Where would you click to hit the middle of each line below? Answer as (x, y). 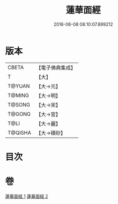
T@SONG (19, 104)
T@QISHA (19, 132)
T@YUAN (19, 86)
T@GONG (19, 114)
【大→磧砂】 (51, 133)
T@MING (18, 95)
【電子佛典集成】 (56, 68)
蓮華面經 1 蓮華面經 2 (27, 196)
